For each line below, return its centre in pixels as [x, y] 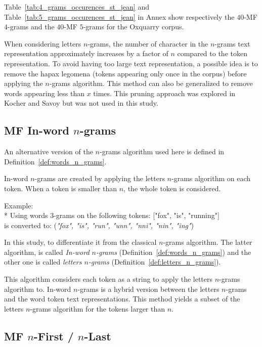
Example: [19, 205]
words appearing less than [44, 93]
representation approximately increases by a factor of [86, 53]
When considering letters [43, 43]
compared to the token [212, 53]
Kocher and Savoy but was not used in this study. [81, 103]
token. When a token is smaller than [61, 188]
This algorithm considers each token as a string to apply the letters [108, 279]
